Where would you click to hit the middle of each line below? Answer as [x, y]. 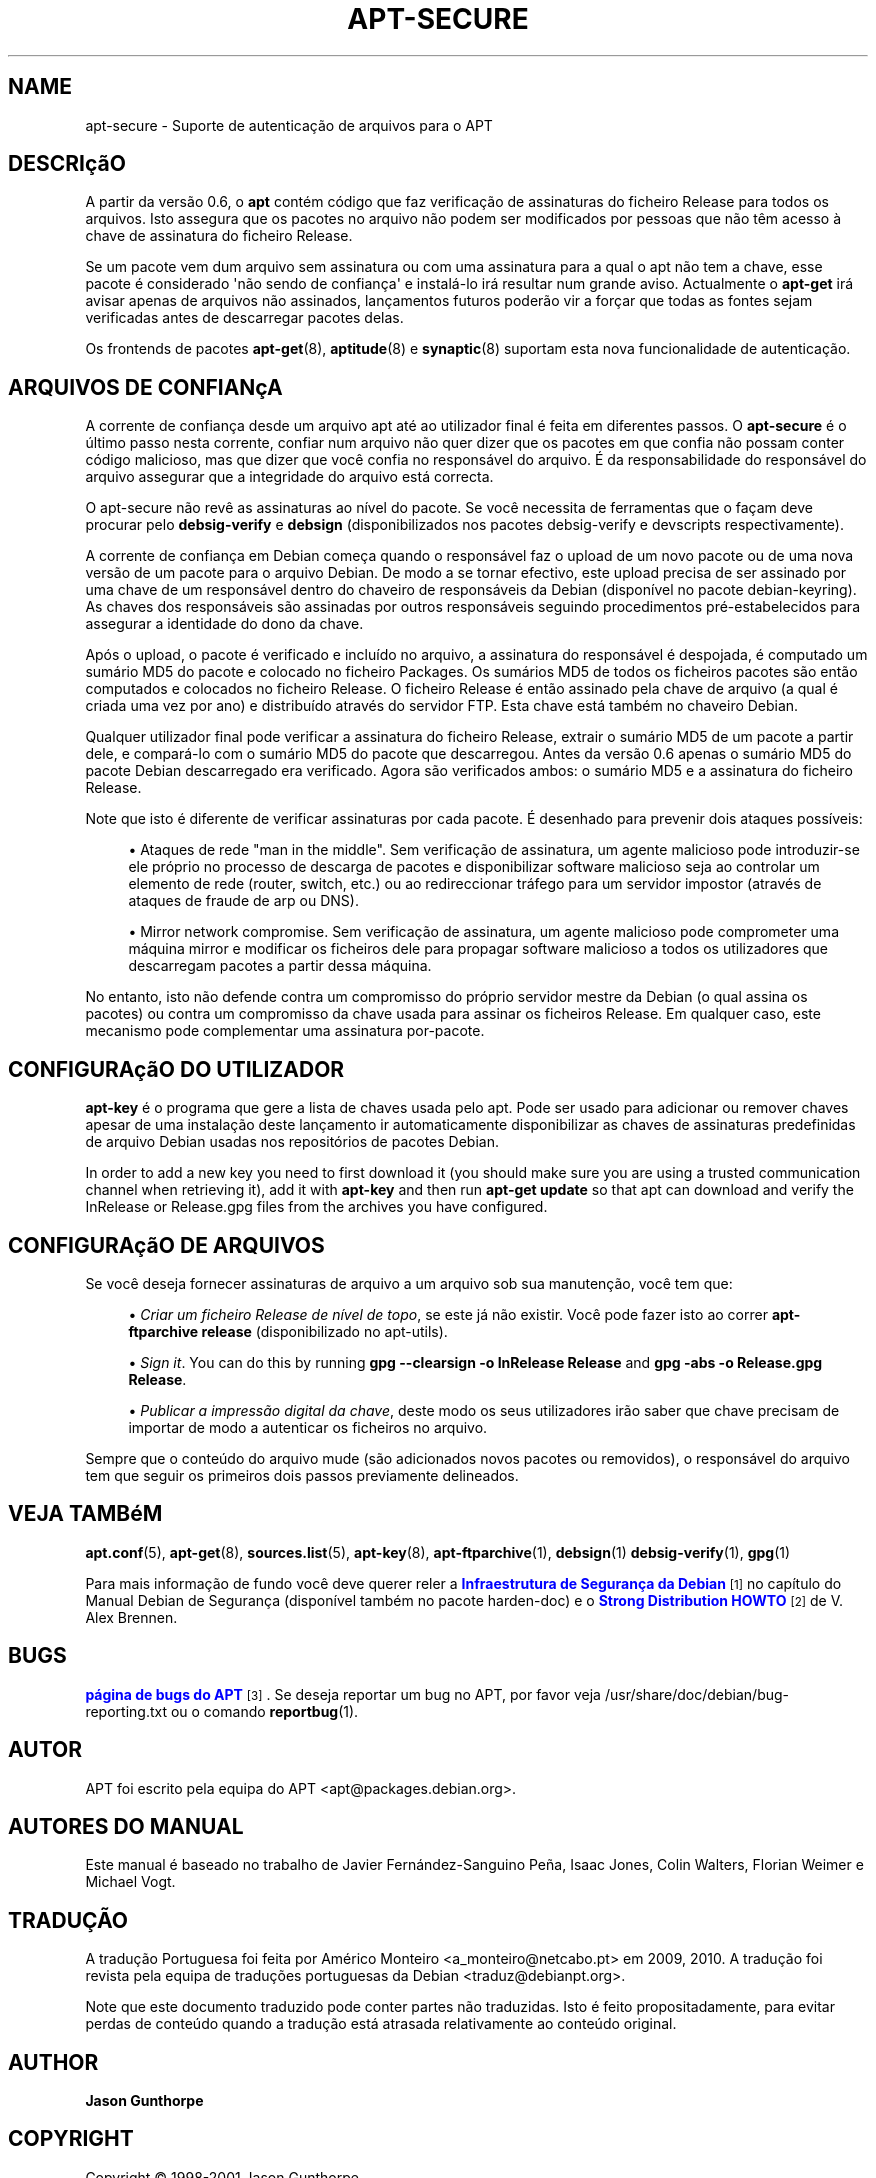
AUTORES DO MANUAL [126, 1826]
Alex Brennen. [131, 1617]
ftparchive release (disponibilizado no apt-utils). [288, 1331]
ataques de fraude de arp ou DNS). [243, 901]
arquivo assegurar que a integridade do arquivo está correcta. [289, 477]
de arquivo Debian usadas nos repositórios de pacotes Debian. [292, 1142]
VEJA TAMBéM [85, 1514]
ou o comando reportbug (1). [264, 1711]
